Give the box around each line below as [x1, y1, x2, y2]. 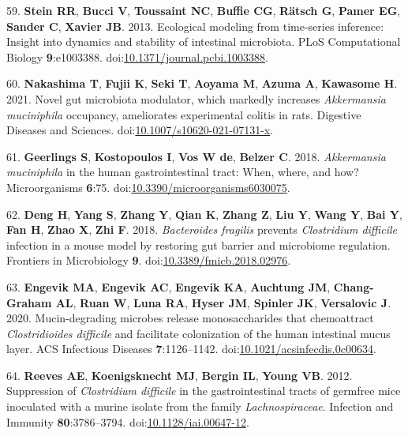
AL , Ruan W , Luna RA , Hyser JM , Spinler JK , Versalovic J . [55, 294, 391, 310]
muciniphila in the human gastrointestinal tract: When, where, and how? [6, 163, 359, 180]
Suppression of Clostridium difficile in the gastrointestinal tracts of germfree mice [6, 382, 401, 399]
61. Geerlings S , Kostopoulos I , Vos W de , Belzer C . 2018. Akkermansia [6, 148, 386, 164]
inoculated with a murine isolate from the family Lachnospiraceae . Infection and [6, 398, 394, 415]
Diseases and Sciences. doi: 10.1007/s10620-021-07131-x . [6, 122, 274, 138]
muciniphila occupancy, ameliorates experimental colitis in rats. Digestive [6, 106, 361, 122]
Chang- [333, 278, 374, 295]
